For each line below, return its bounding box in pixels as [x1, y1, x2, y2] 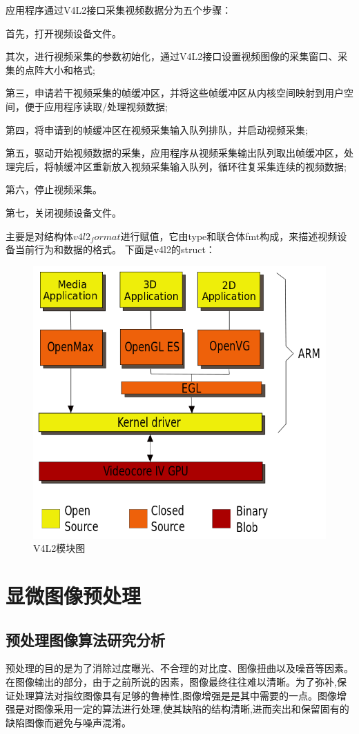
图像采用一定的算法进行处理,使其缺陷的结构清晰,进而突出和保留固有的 [34, 702, 349, 716]
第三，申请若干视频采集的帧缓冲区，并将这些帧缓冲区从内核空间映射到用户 [6, 86, 344, 100]
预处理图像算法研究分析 [6, 628, 165, 650]
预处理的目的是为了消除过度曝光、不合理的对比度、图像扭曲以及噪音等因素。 [6, 661, 353, 675]
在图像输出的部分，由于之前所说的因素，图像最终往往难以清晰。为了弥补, [6, 675, 337, 689]
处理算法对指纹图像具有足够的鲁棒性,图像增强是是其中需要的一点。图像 [14, 688, 337, 702]
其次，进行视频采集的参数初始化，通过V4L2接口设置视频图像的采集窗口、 [6, 49, 338, 63]
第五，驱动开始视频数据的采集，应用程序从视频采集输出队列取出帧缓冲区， [6, 146, 344, 160]
